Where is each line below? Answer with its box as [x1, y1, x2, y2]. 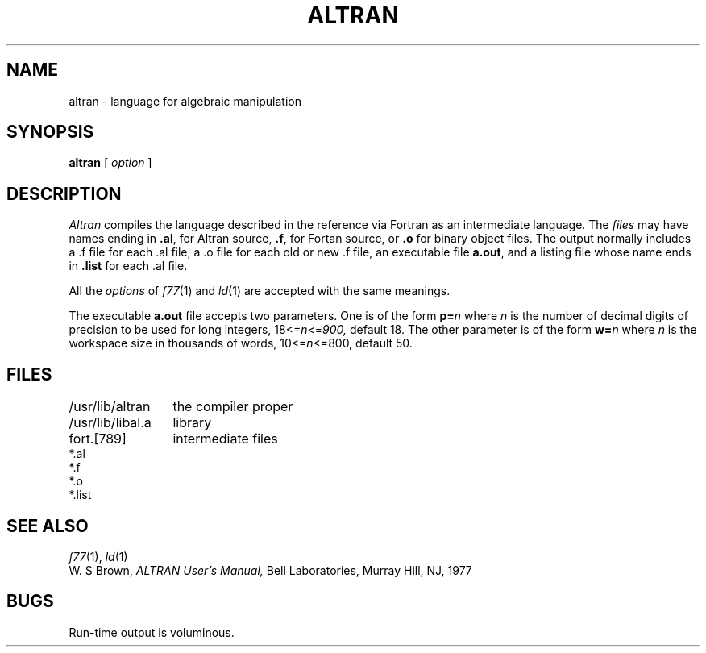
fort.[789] [69, 430, 127, 447]
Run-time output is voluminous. [69, 625, 235, 639]
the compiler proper [172, 398, 293, 415]
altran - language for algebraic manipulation [69, 94, 302, 108]
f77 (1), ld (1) [69, 549, 128, 564]
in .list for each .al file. [69, 259, 188, 273]
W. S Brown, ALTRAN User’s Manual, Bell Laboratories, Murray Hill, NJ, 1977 [69, 563, 472, 577]
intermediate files [172, 430, 278, 447]
